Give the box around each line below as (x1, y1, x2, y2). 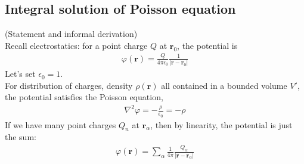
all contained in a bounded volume (161, 79, 287, 91)
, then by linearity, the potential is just (150, 118, 293, 131)
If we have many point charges (5, 118, 116, 131)
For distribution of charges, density (5, 79, 133, 91)
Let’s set (5, 67, 36, 80)
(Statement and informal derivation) (5, 27, 138, 40)
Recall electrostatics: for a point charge (5, 39, 148, 51)
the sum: (5, 131, 36, 143)
